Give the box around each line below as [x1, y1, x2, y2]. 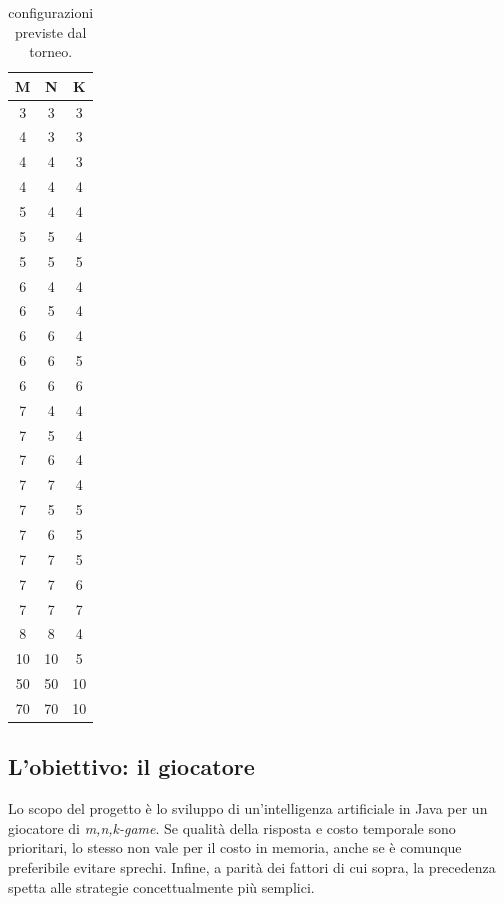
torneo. [29, 41, 73, 62]
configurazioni [8, 2, 94, 22]
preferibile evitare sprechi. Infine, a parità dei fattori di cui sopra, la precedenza [8, 856, 496, 877]
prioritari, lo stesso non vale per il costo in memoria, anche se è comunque [8, 837, 462, 858]
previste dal [15, 21, 87, 42]
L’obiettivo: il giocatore [8, 751, 255, 782]
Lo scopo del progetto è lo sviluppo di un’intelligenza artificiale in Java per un [8, 798, 488, 819]
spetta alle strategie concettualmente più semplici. [8, 876, 315, 897]
